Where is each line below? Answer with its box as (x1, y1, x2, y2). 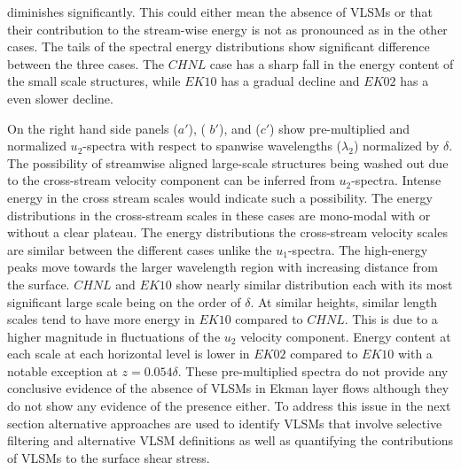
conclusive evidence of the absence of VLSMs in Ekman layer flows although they (7, 379, 449, 397)
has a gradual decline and (221, 72, 360, 90)
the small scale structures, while (7, 72, 181, 90)
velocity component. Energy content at (240, 327, 451, 345)
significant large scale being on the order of (7, 292, 241, 311)
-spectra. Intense (351, 171, 441, 189)
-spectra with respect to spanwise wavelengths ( (82, 136, 342, 155)
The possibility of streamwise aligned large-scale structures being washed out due (7, 153, 449, 172)
